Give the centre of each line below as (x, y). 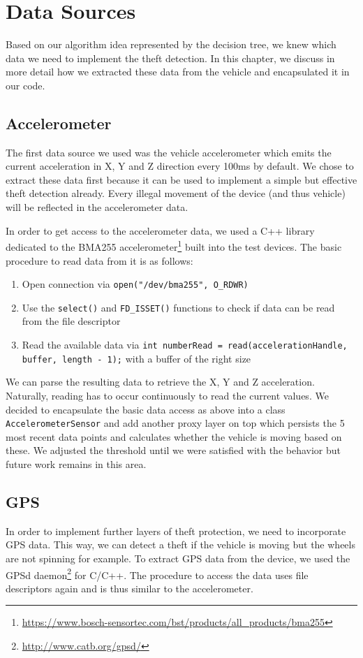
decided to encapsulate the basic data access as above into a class (146, 409)
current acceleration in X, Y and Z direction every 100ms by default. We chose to (180, 166)
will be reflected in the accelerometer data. (97, 207)
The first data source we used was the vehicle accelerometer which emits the (169, 152)
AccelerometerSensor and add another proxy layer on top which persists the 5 (175, 423)
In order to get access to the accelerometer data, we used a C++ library (160, 230)
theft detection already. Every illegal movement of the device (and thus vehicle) (176, 193)
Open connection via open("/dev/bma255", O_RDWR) (135, 284)
